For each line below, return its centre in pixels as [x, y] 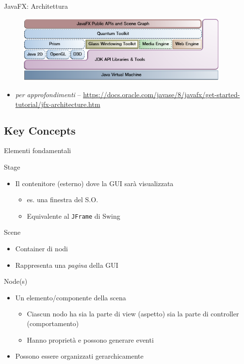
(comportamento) [53, 323]
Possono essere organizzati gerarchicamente [79, 356]
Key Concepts [40, 130]
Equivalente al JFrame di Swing [73, 216]
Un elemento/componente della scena [71, 297]
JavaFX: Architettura [36, 6]
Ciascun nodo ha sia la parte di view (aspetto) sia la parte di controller [133, 314]
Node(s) [16, 281]
